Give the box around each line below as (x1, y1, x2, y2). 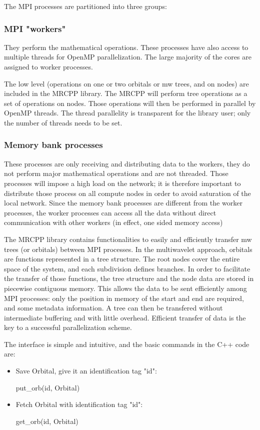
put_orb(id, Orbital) (15, 382, 80, 392)
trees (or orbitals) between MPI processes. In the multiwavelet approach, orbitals (4, 243, 252, 254)
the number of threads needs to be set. (4, 117, 122, 127)
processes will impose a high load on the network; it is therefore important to (4, 177, 241, 188)
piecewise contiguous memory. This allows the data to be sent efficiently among (4, 282, 247, 293)
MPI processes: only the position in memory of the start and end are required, (4, 292, 244, 303)
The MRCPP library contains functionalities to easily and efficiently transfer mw (4, 233, 252, 244)
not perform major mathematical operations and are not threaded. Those (4, 168, 228, 178)
